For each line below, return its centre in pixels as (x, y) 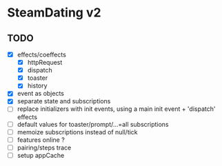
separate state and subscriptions (64, 101)
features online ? (41, 140)
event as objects (40, 94)
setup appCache (41, 155)
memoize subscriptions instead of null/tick (77, 132)
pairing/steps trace (44, 147)
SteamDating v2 (54, 13)
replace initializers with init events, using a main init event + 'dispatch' (116, 109)
